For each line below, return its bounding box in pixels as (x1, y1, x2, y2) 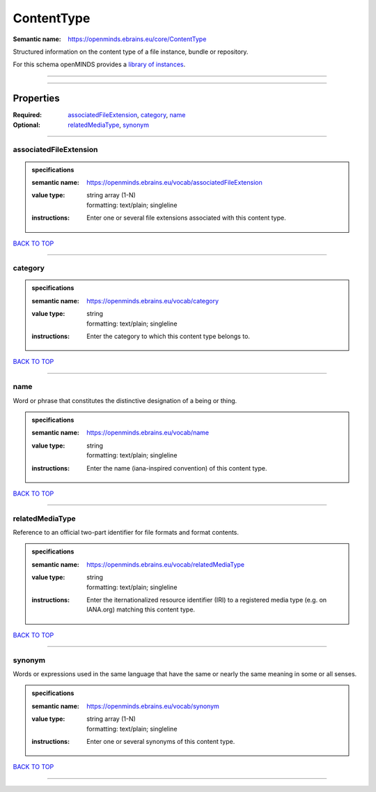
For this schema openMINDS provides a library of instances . (13, 60, 186, 69)
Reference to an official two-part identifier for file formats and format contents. (13, 528, 240, 537)
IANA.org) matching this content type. (86, 605, 195, 614)
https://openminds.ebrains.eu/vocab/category (86, 296, 219, 305)
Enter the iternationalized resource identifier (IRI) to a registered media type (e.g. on (86, 596, 327, 604)
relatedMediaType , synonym (68, 121, 150, 129)
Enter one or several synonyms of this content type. (86, 737, 235, 745)
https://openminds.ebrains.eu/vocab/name (86, 429, 209, 437)
